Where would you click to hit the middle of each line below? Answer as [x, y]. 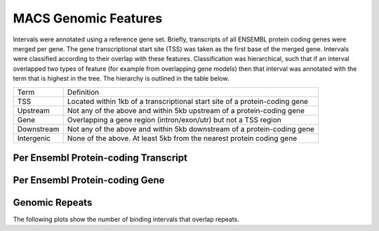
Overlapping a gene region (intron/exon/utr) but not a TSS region [174, 119]
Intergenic [34, 138]
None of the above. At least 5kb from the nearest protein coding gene [182, 138]
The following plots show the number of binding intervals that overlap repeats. [126, 219]
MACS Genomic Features [88, 18]
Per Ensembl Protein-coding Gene [89, 180]
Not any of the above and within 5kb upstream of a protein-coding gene [186, 110]
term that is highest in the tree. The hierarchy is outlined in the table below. [121, 79]
